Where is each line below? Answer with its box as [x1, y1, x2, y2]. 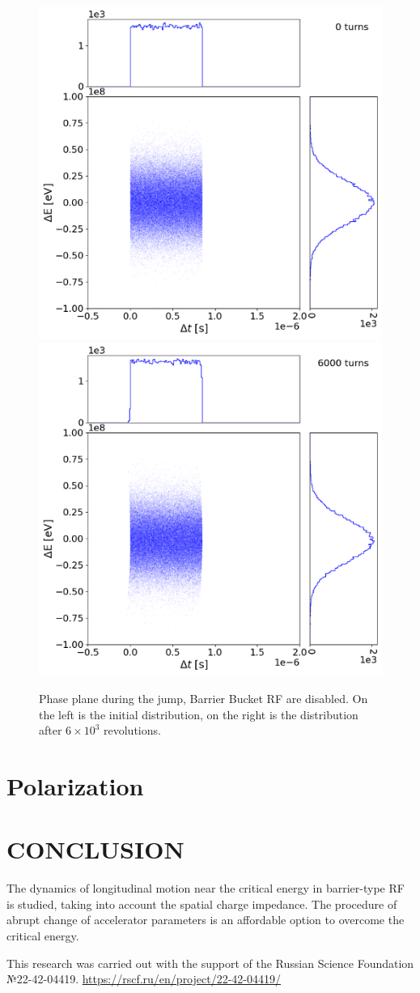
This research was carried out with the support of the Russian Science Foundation [6, 954, 414, 971]
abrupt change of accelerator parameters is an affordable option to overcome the [6, 911, 405, 928]
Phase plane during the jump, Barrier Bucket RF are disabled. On [39, 689, 368, 706]
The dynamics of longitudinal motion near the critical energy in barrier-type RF [6, 880, 405, 897]
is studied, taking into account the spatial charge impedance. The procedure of [6, 895, 397, 912]
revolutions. [104, 722, 161, 739]
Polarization [6, 769, 144, 802]
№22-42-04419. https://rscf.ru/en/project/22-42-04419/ [6, 970, 281, 987]
